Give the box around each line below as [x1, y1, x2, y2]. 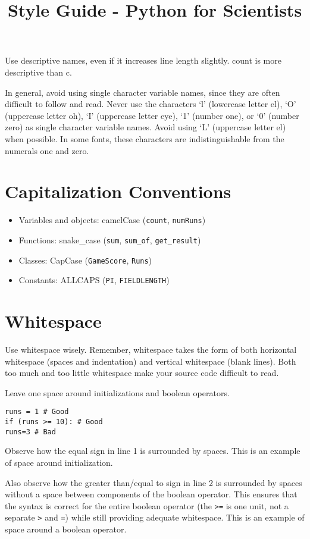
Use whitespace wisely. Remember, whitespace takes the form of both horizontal [5, 343, 297, 355]
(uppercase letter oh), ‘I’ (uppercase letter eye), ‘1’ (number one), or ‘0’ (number [5, 109, 299, 121]
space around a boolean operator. [5, 523, 127, 535]
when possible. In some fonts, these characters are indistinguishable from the [5, 132, 284, 145]
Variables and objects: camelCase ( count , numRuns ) [18, 214, 206, 226]
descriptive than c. [5, 65, 72, 78]
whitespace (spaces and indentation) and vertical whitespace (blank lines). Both [5, 355, 296, 367]
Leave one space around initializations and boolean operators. [5, 386, 230, 399]
